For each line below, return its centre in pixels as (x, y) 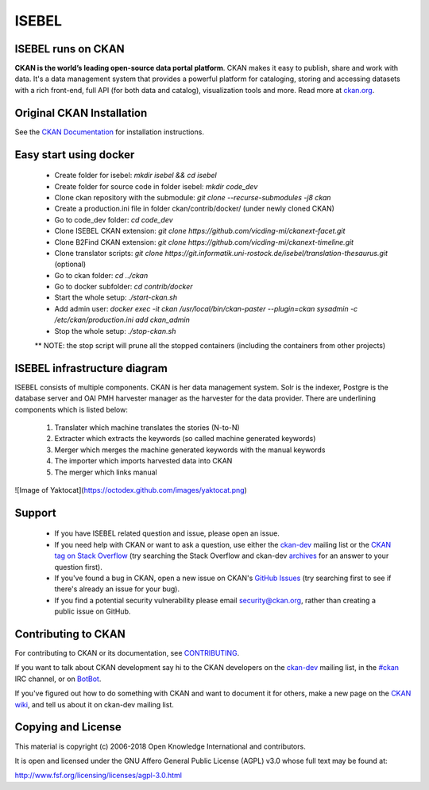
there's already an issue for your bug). (117, 589)
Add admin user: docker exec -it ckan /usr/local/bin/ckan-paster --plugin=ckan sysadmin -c (206, 308)
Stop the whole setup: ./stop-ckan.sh (115, 331)
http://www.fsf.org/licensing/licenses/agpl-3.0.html (99, 776)
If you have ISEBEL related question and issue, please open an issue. (167, 533)
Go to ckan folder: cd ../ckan (101, 275)
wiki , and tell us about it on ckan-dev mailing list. (94, 704)
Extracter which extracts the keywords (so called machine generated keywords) (185, 439)
